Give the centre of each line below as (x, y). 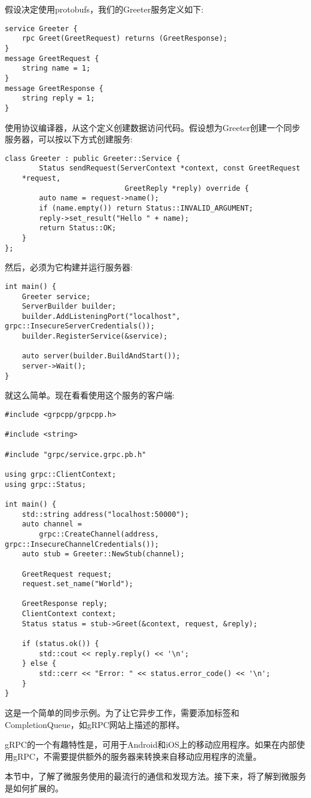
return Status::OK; (78, 228)
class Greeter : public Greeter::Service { (93, 158)
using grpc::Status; (46, 484)
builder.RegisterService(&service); (95, 336)
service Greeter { (41, 28)
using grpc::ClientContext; (61, 474)
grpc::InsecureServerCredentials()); (80, 326)
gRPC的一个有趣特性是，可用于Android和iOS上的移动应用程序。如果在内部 (151, 744)
